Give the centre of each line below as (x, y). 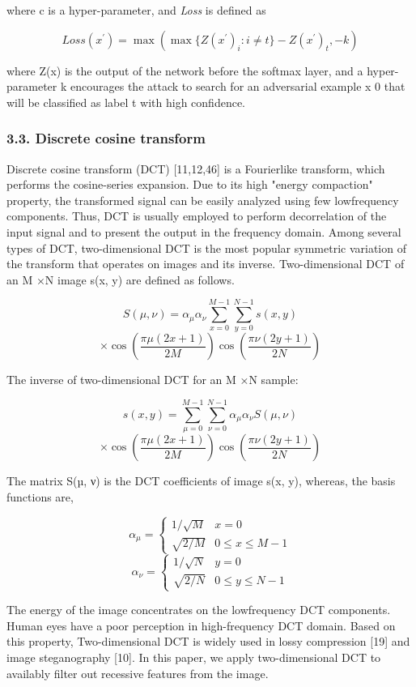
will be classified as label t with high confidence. (126, 102)
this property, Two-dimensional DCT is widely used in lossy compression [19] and (208, 641)
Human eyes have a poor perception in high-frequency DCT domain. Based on (201, 625)
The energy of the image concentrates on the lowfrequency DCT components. (199, 610)
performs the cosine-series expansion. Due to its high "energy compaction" (190, 184)
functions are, (40, 496)
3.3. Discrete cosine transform (106, 138)
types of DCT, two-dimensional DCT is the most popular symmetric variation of (206, 247)
